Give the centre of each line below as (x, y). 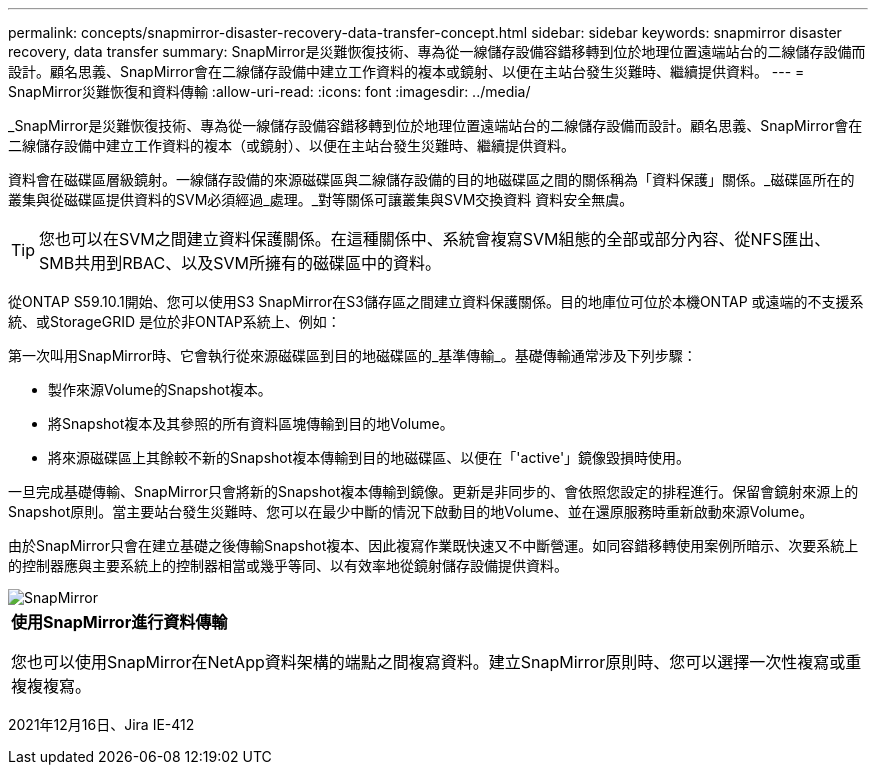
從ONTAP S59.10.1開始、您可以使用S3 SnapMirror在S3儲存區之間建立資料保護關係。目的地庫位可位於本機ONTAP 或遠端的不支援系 (436, 301)
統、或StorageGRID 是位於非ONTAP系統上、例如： (174, 321)
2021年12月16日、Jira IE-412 (101, 724)
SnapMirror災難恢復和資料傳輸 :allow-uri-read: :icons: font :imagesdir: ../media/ (269, 91)
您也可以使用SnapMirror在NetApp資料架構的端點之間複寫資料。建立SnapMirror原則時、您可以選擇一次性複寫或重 (436, 662)
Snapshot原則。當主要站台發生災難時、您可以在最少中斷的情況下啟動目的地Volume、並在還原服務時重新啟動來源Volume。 (411, 511)
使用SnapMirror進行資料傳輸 (119, 622)
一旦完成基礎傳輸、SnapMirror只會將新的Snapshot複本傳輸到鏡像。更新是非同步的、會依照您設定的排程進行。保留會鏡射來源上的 (433, 491)
